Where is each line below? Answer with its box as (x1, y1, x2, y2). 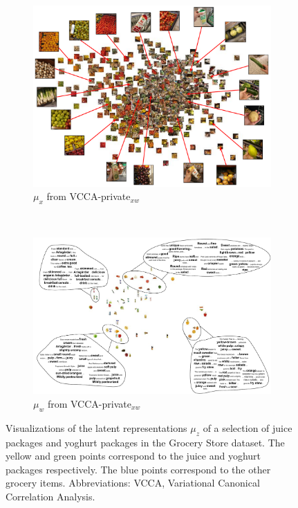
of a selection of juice (203, 420, 292, 435)
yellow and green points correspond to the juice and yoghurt (6, 448, 261, 463)
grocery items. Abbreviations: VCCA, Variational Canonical (6, 475, 260, 490)
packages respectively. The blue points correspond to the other (6, 462, 271, 476)
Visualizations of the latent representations (6, 420, 187, 435)
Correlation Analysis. (6, 489, 95, 503)
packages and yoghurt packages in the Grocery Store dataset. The (6, 435, 285, 449)
